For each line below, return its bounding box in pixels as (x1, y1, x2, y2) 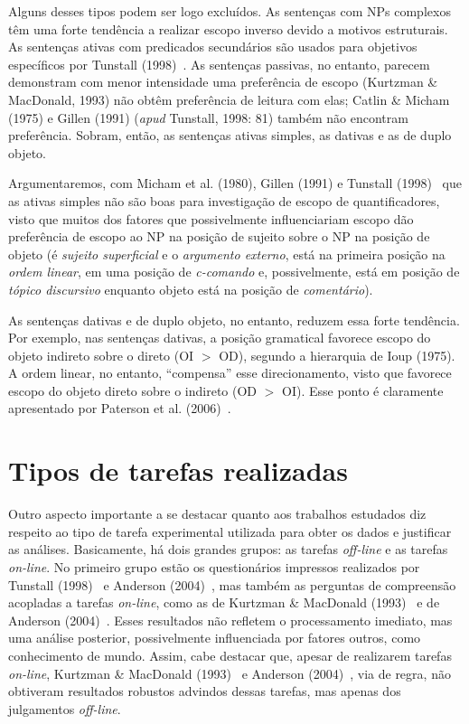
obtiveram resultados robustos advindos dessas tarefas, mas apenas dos (8, 682, 401, 700)
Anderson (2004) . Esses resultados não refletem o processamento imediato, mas (8, 610, 453, 629)
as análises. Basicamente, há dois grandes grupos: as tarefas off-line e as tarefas (8, 540, 448, 559)
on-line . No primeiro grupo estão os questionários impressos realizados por (8, 557, 420, 576)
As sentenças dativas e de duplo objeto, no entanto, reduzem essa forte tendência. (8, 310, 460, 329)
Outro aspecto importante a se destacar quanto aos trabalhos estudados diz (8, 504, 427, 523)
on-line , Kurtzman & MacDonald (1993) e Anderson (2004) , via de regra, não (8, 663, 451, 682)
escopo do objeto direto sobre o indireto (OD (8, 381, 258, 400)
